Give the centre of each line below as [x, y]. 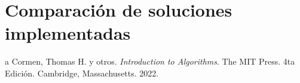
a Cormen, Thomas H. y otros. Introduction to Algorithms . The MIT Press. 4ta [150, 61]
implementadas [68, 33]
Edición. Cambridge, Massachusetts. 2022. [82, 73]
